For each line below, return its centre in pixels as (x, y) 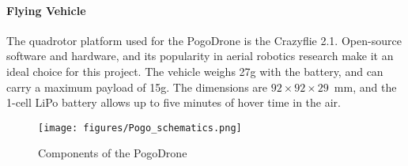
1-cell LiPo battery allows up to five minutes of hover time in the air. (174, 102)
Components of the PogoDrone (113, 153)
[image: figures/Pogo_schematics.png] (140, 128)
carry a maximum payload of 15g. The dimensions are (137, 87)
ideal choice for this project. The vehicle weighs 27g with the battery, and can (195, 71)
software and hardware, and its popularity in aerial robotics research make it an (200, 56)
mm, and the (365, 87)
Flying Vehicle (46, 10)
